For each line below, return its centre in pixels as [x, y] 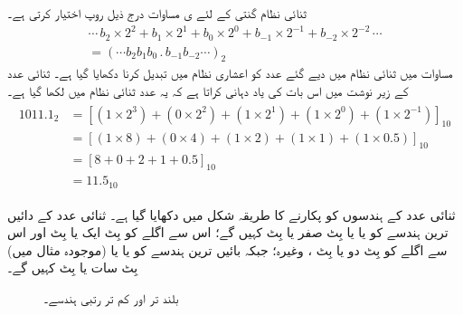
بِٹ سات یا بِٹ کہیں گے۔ [73, 267]
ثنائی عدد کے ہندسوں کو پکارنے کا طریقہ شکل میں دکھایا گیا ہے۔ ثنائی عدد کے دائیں [231, 214]
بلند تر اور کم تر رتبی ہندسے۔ [111, 297]
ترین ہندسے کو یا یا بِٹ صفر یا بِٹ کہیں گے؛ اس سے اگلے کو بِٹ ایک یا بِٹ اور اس [228, 232]
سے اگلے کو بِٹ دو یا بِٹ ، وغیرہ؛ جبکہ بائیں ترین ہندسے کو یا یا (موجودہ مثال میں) [227, 249]
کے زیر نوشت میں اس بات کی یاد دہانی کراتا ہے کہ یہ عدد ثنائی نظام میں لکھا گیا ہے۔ [208, 91]
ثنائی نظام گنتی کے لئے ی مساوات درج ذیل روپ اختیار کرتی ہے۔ [157, 13]
